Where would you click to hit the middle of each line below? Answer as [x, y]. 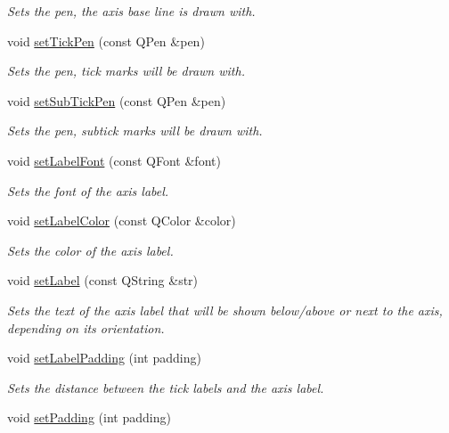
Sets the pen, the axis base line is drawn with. [131, 11]
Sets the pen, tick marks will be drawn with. [126, 71]
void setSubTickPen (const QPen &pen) [117, 100]
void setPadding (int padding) [89, 417]
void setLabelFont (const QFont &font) [114, 160]
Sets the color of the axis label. [90, 250]
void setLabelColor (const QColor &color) [122, 221]
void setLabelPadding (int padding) [104, 358]
